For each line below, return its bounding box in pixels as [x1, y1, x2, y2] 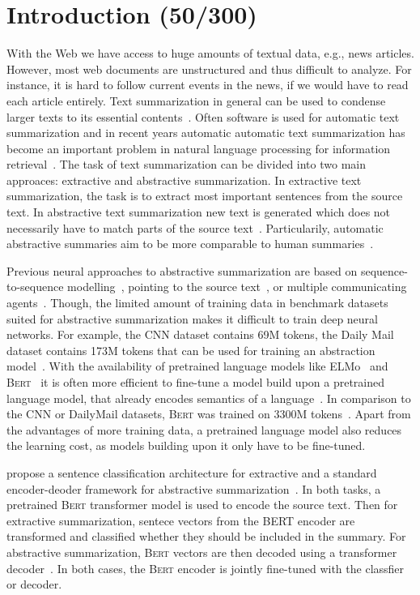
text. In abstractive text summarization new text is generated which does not [6, 203, 391, 220]
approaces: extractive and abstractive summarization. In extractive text [6, 171, 362, 188]
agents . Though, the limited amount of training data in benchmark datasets [6, 294, 388, 311]
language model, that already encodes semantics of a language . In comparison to [6, 389, 411, 406]
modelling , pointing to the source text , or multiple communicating [67, 278, 407, 295]
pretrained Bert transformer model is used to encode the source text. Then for [6, 496, 398, 513]
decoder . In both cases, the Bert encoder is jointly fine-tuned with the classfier [6, 559, 405, 576]
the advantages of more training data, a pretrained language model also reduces [6, 421, 402, 438]
